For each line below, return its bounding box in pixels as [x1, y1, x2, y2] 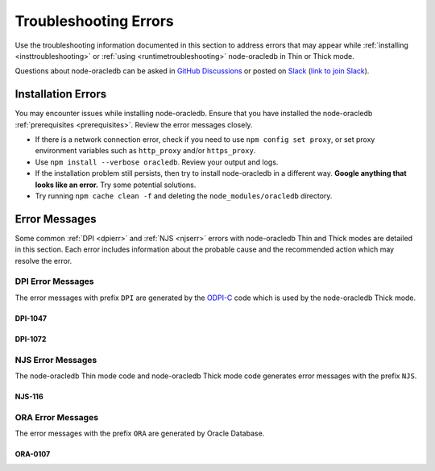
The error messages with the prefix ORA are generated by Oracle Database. [14, 428, 265, 439]
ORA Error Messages [14, 411, 99, 423]
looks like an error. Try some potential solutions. [35, 180, 197, 190]
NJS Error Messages [14, 354, 97, 365]
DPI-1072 [14, 334, 47, 344]
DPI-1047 [14, 313, 48, 323]
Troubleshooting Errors [14, 12, 174, 30]
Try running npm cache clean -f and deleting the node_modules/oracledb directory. [35, 190, 333, 201]
